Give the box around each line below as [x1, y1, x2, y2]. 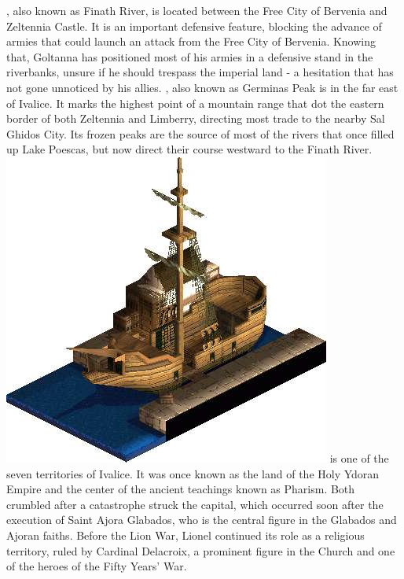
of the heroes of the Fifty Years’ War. [6, 558, 187, 574]
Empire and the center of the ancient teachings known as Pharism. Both [6, 481, 355, 497]
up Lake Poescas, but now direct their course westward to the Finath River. [6, 141, 373, 157]
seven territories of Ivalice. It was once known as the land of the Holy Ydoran [6, 465, 380, 481]
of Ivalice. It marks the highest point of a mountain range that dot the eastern [6, 94, 384, 111]
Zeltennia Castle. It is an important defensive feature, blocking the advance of [6, 17, 382, 34]
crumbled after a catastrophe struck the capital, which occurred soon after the [6, 496, 384, 512]
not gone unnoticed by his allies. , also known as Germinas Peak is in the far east [6, 79, 398, 95]
